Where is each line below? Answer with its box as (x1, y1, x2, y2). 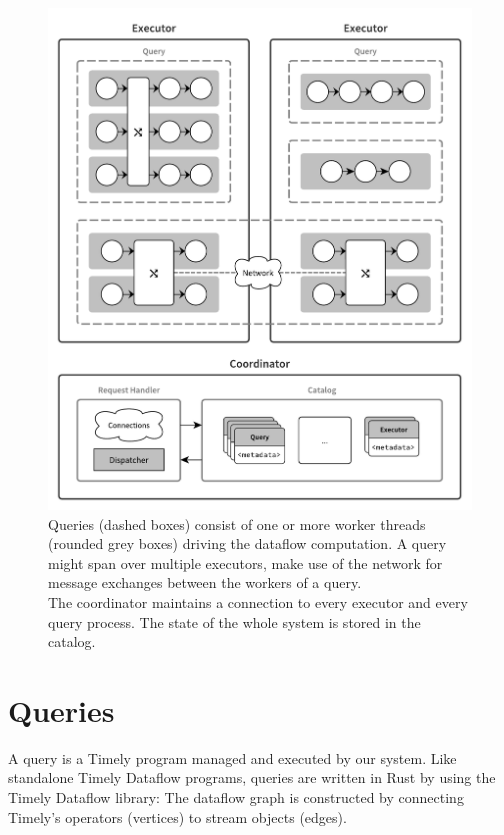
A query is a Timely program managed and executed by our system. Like (8, 747, 457, 768)
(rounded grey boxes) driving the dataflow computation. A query (48, 533, 447, 554)
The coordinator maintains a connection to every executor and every (48, 591, 468, 612)
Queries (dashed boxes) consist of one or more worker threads (48, 513, 426, 534)
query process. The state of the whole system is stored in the (48, 611, 421, 632)
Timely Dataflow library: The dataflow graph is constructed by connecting (8, 787, 464, 807)
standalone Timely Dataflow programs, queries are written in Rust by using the (8, 767, 496, 788)
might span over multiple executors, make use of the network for (48, 552, 443, 573)
